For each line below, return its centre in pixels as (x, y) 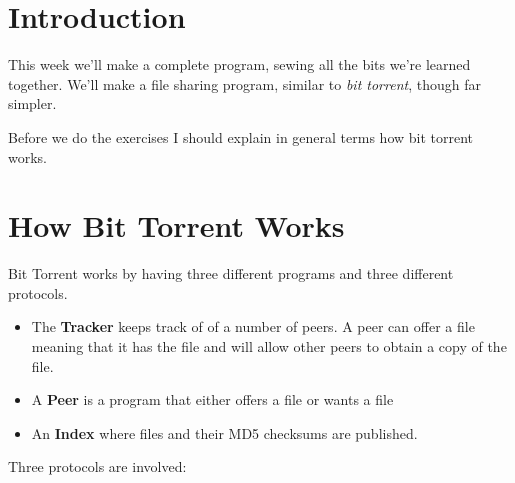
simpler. (32, 103)
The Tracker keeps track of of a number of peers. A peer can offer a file (253, 326)
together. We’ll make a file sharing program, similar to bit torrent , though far (244, 83)
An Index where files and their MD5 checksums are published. (224, 432)
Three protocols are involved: (97, 466)
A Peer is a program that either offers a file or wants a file (212, 399)
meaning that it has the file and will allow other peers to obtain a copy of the (269, 346)
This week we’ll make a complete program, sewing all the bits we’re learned (239, 64)
